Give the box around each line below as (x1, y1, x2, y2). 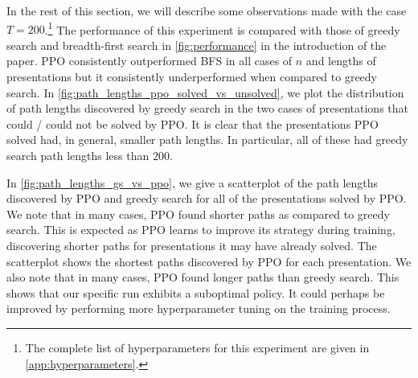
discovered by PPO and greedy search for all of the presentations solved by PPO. (6, 190, 407, 207)
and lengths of (305, 52, 376, 69)
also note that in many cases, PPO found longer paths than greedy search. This (6, 269, 400, 286)
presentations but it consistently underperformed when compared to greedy (6, 68, 378, 85)
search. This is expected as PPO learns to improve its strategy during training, (6, 221, 395, 238)
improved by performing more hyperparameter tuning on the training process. (6, 300, 391, 317)
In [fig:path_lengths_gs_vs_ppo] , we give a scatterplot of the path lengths (6, 174, 379, 191)
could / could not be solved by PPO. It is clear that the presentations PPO (6, 115, 379, 132)
